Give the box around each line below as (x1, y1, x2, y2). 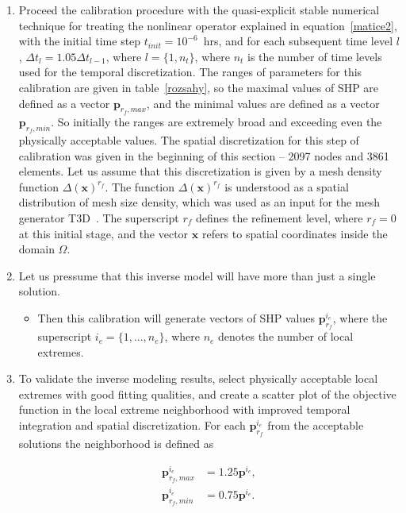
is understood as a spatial (224, 178, 349, 195)
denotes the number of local (218, 328, 354, 345)
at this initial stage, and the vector (18, 225, 189, 241)
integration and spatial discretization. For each (18, 417, 246, 434)
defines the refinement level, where (196, 209, 363, 226)
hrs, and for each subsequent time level (203, 33, 393, 49)
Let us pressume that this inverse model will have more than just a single (18, 267, 376, 283)
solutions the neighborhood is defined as (18, 435, 214, 452)
